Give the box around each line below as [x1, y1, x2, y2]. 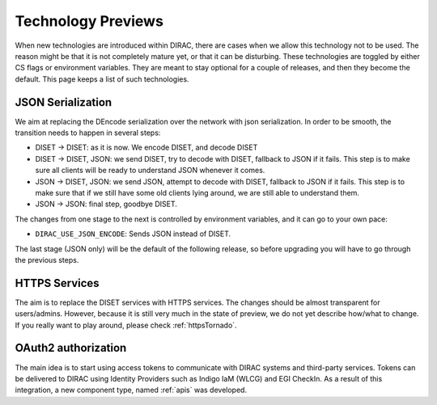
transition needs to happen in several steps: [15, 128, 161, 137]
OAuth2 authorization [15, 341, 127, 355]
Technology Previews [15, 12, 163, 30]
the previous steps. [15, 255, 79, 264]
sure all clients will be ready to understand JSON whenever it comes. [35, 166, 265, 175]
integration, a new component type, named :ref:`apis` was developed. [15, 385, 247, 395]
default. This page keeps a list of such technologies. [15, 74, 189, 84]
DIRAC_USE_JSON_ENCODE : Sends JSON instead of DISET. [35, 229, 231, 238]
